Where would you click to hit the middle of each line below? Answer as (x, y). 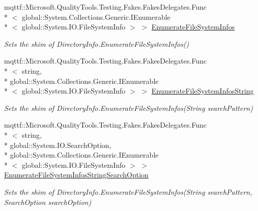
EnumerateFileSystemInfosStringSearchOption (76, 175)
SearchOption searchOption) (48, 202)
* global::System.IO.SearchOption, (58, 145)
